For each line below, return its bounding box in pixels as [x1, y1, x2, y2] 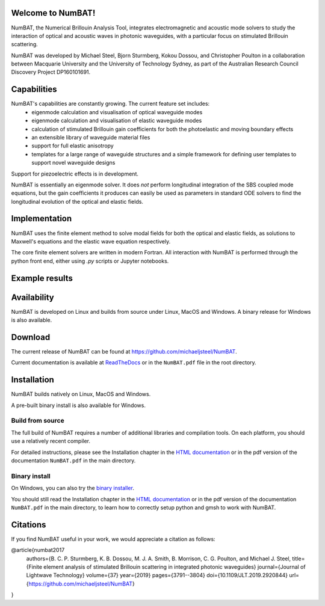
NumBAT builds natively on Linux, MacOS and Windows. [11, 391, 151, 398]
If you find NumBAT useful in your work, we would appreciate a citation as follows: [11, 535, 216, 542]
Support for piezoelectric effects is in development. [11, 170, 138, 177]
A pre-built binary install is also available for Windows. [11, 402, 146, 409]
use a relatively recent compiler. [11, 438, 90, 445]
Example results [11, 273, 73, 283]
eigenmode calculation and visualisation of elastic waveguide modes [31, 117, 202, 124]
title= [292, 555, 305, 562]
